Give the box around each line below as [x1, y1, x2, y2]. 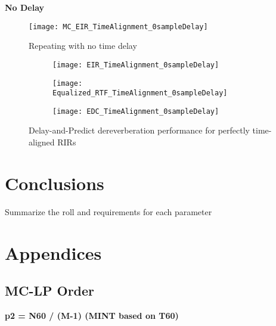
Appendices [5, 240, 102, 265]
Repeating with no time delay [29, 39, 137, 52]
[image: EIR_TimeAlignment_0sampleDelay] [52, 60, 219, 69]
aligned [29, 136, 55, 148]
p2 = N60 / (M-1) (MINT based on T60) [5, 309, 179, 321]
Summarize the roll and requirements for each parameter [5, 205, 212, 218]
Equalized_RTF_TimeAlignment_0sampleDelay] [52, 89, 228, 98]
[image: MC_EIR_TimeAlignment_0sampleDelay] [29, 22, 208, 31]
